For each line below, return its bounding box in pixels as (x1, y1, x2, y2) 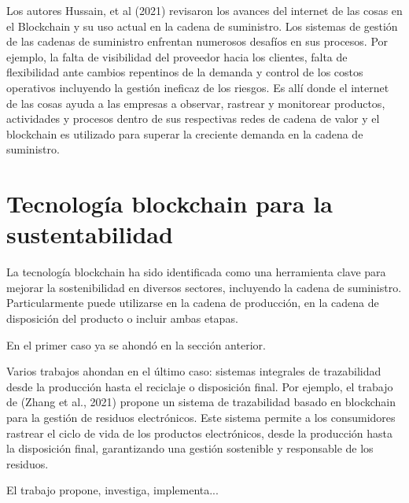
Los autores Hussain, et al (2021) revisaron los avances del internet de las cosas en (6, 2, 403, 18)
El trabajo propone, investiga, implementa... (6, 482, 219, 498)
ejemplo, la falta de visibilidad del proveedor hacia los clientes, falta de (6, 48, 348, 65)
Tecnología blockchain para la (6, 187, 333, 220)
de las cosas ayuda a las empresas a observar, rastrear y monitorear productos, (6, 94, 385, 111)
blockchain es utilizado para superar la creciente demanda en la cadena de (6, 125, 363, 142)
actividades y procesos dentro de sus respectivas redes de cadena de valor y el (6, 110, 380, 127)
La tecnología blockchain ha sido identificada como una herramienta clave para (6, 264, 386, 280)
